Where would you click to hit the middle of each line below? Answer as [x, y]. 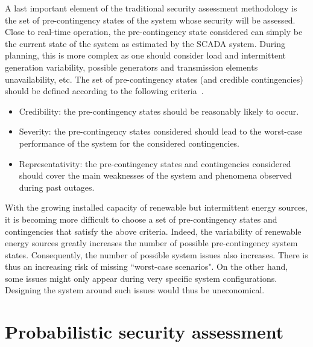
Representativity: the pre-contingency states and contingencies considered [155, 163]
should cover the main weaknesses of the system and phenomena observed [155, 175]
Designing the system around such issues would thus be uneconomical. [135, 290]
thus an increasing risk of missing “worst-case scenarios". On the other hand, [147, 266]
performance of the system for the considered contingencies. [129, 143]
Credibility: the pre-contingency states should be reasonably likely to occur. [159, 111]
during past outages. [57, 187]
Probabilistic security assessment [144, 332]
